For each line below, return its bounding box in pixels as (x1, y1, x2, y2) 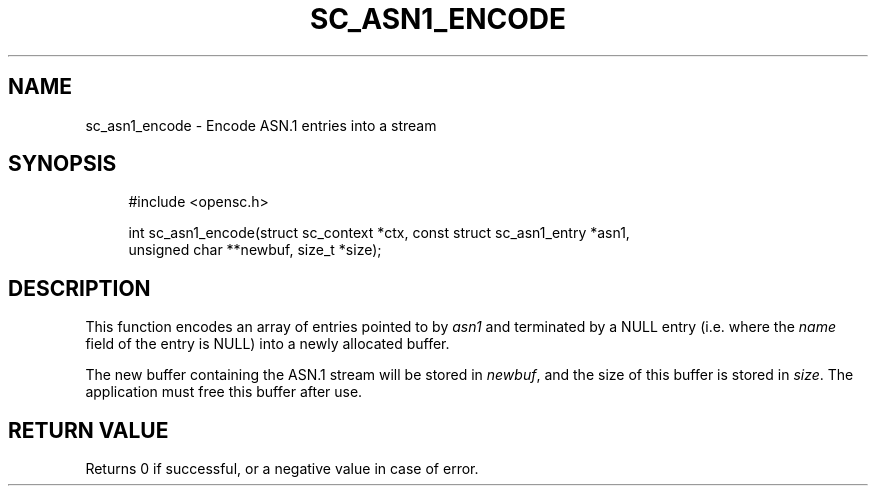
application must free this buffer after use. (85, 383, 363, 401)
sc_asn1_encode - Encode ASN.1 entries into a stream (85, 116, 437, 134)
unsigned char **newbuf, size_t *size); (128, 241, 382, 259)
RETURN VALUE (8, 417, 169, 443)
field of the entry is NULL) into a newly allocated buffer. (85, 335, 450, 353)
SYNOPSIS (8, 151, 117, 177)
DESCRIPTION (8, 275, 151, 301)
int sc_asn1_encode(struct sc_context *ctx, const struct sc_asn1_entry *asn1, (128, 224, 630, 242)
